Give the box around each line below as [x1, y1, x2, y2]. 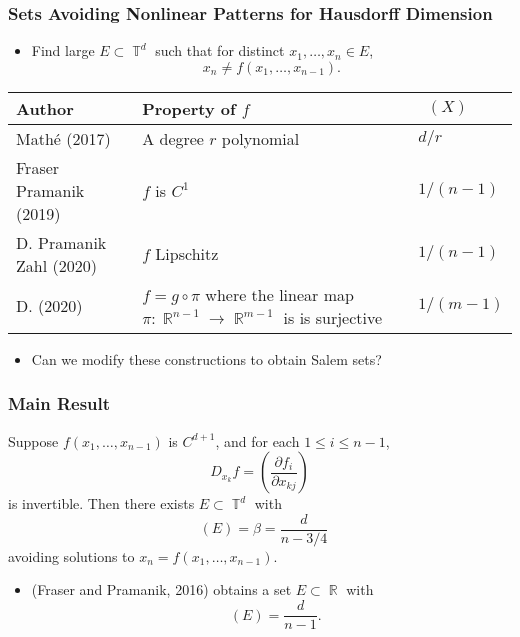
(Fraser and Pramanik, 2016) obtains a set [31, 579, 292, 600]
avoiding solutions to [8, 545, 135, 566]
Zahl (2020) [16, 253, 97, 277]
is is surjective [283, 305, 383, 329]
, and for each [215, 430, 300, 451]
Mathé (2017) [16, 126, 111, 150]
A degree [142, 126, 204, 150]
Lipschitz [155, 242, 219, 266]
